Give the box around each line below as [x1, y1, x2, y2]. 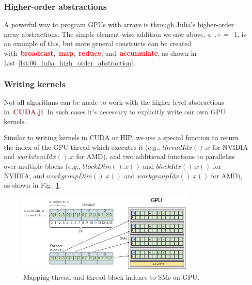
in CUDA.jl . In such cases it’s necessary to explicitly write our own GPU [4, 107, 226, 116]
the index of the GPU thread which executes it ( [4, 142, 148, 152]
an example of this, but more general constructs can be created [4, 38, 191, 48]
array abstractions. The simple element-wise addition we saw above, [4, 29, 205, 39]
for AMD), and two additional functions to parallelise [76, 151, 235, 161]
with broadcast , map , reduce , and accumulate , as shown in [4, 48, 197, 58]
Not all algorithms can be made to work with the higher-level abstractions [4, 97, 224, 107]
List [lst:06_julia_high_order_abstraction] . [4, 57, 135, 67]
